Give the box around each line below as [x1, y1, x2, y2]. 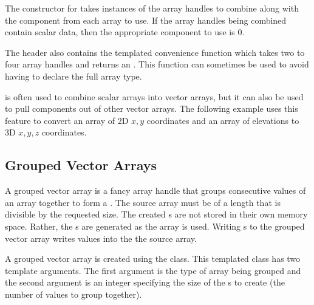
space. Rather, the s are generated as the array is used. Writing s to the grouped [5, 219, 305, 232]
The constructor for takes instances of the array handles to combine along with [5, 2, 299, 14]
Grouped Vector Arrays [5, 156, 157, 174]
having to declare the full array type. [5, 69, 142, 82]
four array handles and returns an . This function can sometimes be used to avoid [5, 58, 309, 70]
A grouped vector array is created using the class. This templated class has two [5, 252, 301, 265]
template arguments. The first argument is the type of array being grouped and [5, 264, 301, 276]
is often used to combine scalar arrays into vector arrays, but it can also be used [5, 90, 304, 103]
